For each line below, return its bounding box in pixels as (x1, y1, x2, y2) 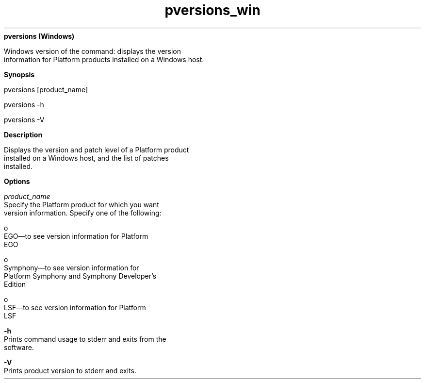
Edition (4, 280, 26, 288)
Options (4, 177, 30, 185)
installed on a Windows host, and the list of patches (4, 153, 169, 162)
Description (4, 130, 43, 139)
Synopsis (4, 70, 35, 79)
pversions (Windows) (4, 32, 75, 40)
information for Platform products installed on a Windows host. (4, 55, 204, 64)
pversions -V (4, 115, 45, 124)
